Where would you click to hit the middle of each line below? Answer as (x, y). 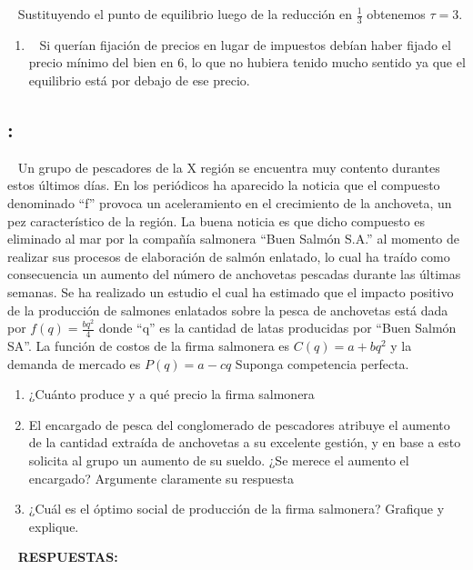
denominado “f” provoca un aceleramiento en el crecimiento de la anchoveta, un (230, 203)
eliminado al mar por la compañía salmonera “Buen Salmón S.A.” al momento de (233, 239)
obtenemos (396, 14)
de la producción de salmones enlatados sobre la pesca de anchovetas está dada (228, 310)
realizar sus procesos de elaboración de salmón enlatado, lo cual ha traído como (229, 256)
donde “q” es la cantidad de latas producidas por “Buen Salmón (277, 328)
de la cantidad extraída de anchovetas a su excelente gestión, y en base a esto (245, 442)
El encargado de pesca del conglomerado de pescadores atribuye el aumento (239, 424)
